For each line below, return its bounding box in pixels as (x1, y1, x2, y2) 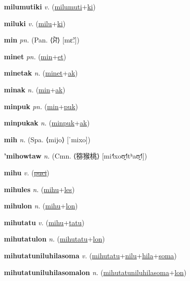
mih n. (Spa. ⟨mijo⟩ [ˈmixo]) (4, 134, 91, 144)
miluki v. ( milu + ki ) (4, 18, 66, 28)
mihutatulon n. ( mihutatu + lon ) (4, 234, 105, 244)
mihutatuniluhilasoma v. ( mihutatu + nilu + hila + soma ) (4, 250, 177, 260)
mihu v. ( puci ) (4, 167, 49, 177)
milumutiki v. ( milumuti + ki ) (4, 1, 96, 11)
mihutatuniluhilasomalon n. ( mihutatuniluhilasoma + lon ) (4, 267, 187, 277)
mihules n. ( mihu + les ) (4, 184, 75, 194)
